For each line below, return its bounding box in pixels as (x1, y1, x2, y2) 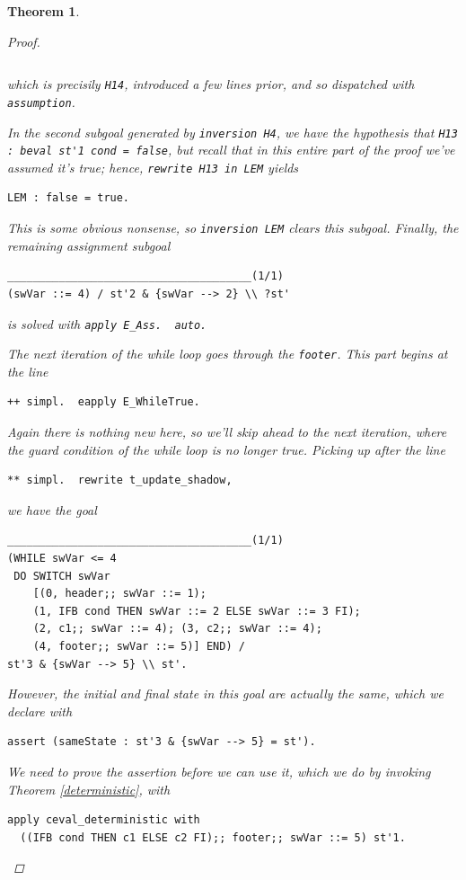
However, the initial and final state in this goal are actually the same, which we (7, 684, 444, 703)
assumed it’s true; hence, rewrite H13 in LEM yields (7, 157, 299, 176)
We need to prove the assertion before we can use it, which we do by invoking (7, 761, 431, 780)
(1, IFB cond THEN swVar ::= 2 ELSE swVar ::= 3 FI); (32, 604, 361, 618)
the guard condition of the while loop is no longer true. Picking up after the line (7, 440, 445, 458)
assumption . (7, 92, 75, 111)
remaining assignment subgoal (7, 236, 171, 254)
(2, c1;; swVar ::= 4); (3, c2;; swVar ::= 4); (32, 622, 322, 636)
